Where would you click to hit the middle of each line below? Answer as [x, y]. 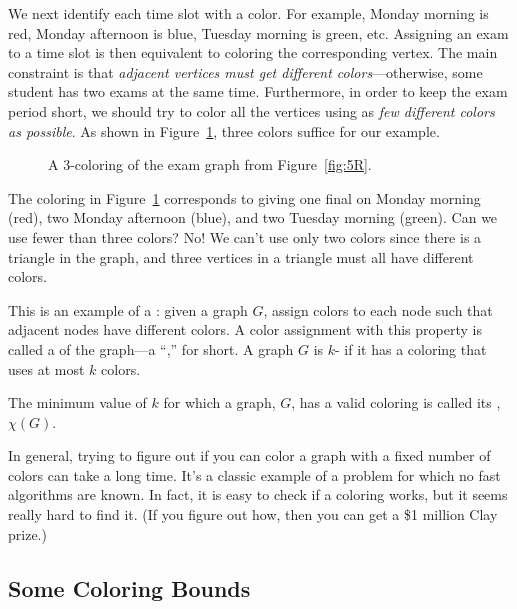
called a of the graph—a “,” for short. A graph [151, 348]
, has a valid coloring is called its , [396, 402]
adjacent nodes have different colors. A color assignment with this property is [245, 329]
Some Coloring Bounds [129, 587]
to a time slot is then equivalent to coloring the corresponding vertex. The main [253, 52]
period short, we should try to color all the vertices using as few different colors [251, 110]
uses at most [46, 368]
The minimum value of [77, 402]
